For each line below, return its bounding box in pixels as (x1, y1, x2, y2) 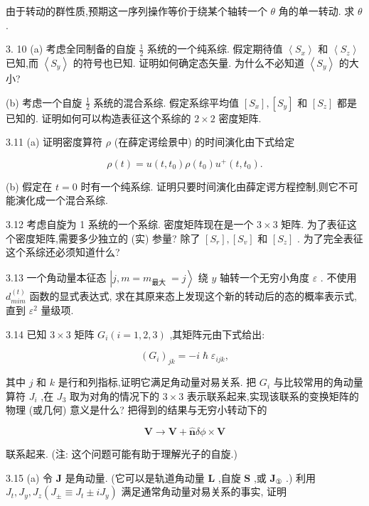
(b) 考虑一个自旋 (6, 95, 82, 109)
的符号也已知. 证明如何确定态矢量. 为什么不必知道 (73, 55, 304, 70)
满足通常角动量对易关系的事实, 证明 (121, 484, 287, 499)
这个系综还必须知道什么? (6, 244, 120, 259)
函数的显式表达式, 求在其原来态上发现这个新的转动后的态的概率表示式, (29, 288, 357, 303)
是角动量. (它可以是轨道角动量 (65, 470, 205, 485)
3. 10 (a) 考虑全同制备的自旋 (6, 41, 136, 56)
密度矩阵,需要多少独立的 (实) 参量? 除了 (15, 230, 200, 245)
